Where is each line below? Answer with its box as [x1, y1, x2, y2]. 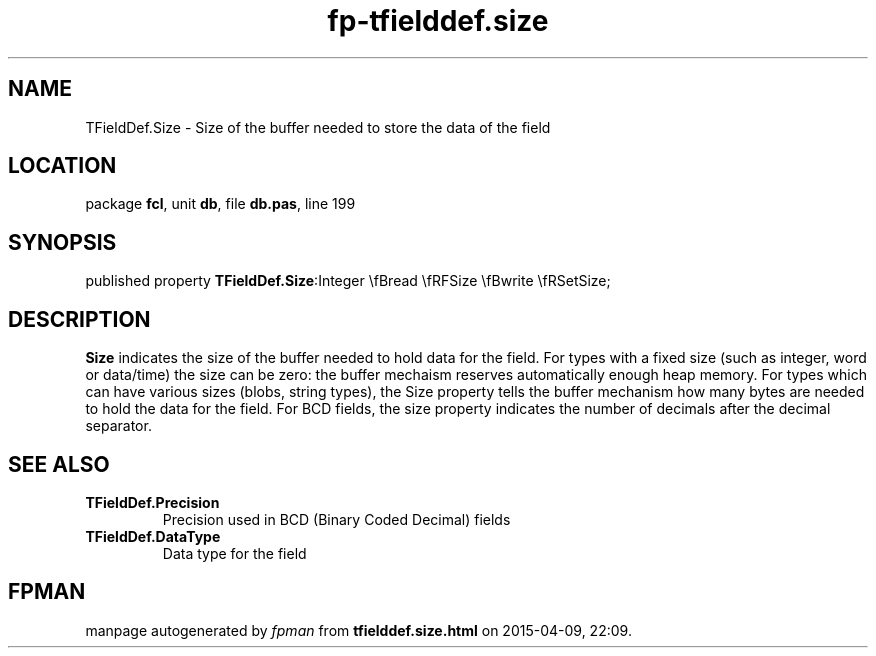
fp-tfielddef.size [327, 4, 549, 38]
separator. [85, 417, 152, 435]
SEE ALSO [8, 451, 110, 477]
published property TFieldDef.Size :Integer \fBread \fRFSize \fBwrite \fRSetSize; [85, 272, 611, 290]
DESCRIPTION [8, 306, 151, 332]
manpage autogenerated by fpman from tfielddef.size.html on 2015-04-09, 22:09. [85, 621, 632, 639]
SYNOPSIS [8, 229, 117, 255]
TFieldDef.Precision [85, 493, 220, 511]
